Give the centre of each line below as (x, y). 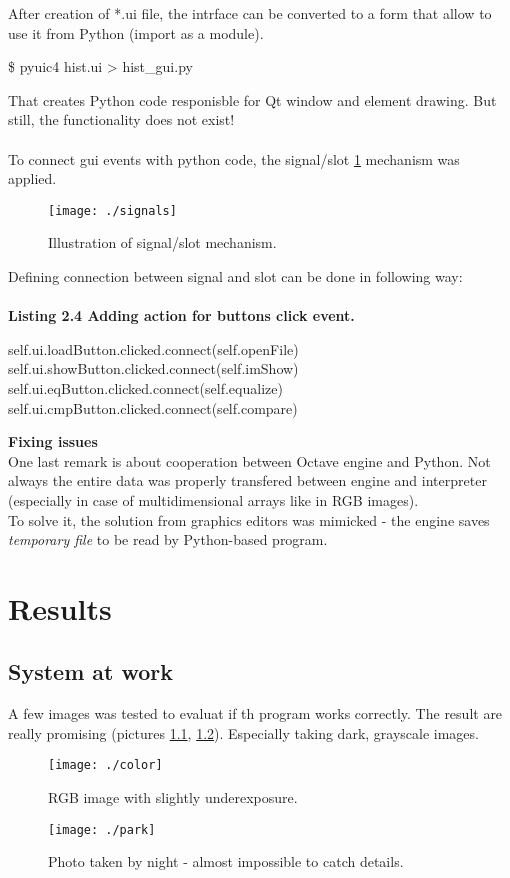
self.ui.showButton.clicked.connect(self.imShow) (153, 368)
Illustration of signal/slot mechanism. (162, 242)
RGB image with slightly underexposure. (173, 797)
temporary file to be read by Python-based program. (168, 539)
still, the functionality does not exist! (121, 119)
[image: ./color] (105, 765)
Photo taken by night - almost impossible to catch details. (226, 861)
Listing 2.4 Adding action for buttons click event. (181, 315)
